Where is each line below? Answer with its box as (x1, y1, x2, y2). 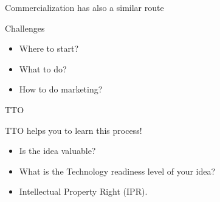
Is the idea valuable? (19, 144, 96, 157)
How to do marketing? (19, 83, 103, 96)
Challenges (5, 21, 45, 34)
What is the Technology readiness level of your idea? (19, 164, 216, 177)
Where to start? (19, 42, 79, 55)
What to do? (19, 62, 67, 75)
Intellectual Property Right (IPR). (19, 185, 148, 198)
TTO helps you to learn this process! (5, 124, 142, 136)
